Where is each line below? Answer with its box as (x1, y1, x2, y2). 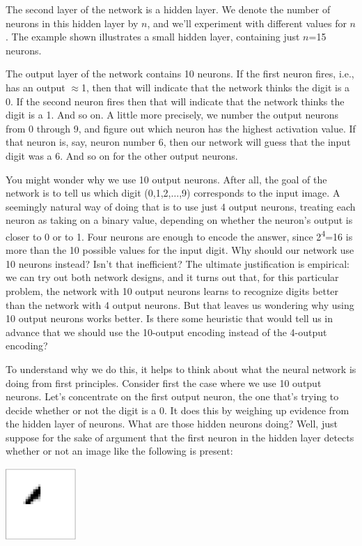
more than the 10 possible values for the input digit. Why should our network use (6, 243, 354, 257)
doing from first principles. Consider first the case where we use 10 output (6, 375, 322, 390)
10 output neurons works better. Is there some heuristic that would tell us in (6, 311, 333, 326)
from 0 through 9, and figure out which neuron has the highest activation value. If (6, 121, 356, 135)
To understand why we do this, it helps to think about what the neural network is (6, 361, 356, 376)
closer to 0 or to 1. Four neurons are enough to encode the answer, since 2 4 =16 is (6, 227, 353, 243)
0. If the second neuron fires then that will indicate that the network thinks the (6, 93, 345, 108)
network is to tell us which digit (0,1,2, (6, 185, 171, 200)
